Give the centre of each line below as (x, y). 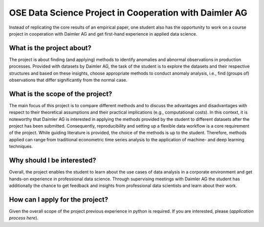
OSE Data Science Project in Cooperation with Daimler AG (128, 13)
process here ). (24, 218)
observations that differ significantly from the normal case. (68, 80)
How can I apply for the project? (59, 199)
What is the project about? (50, 48)
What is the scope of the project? (61, 94)
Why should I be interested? (53, 161)
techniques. (21, 147)
